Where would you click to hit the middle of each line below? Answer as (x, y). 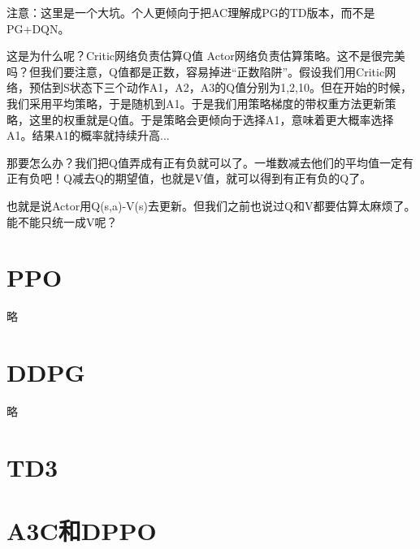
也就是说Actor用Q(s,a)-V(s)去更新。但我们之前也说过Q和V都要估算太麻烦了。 (211, 205)
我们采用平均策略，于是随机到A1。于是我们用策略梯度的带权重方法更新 (196, 103)
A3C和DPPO (82, 531)
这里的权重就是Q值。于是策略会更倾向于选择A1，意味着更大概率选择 (211, 119)
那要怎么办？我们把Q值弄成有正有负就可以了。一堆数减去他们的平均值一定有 (210, 162)
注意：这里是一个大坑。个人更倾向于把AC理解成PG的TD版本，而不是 (191, 12)
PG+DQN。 (38, 28)
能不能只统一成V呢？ (62, 221)
